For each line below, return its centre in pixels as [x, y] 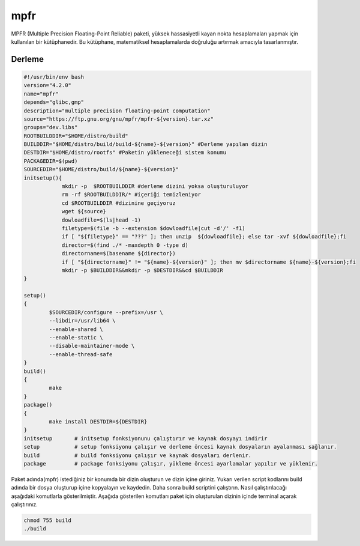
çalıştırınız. [25, 505]
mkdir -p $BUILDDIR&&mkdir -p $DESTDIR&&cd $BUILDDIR [142, 270]
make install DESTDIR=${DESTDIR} [98, 421]
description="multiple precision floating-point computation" [117, 111]
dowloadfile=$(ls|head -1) [101, 220]
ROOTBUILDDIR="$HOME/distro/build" [76, 136]
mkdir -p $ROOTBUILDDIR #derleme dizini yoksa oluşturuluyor [155, 187]
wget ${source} [84, 211]
